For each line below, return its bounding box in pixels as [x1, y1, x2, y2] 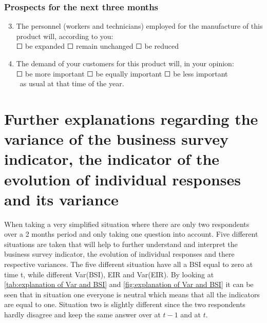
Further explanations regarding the [4, 108, 258, 129]
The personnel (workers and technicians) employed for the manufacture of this [16, 21, 263, 31]
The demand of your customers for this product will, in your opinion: [16, 58, 234, 68]
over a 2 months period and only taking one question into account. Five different [4, 229, 258, 239]
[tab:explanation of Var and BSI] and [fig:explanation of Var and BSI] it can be [4, 279, 254, 290]
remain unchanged [75, 41, 133, 51]
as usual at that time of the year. [20, 78, 124, 89]
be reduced [144, 41, 179, 51]
